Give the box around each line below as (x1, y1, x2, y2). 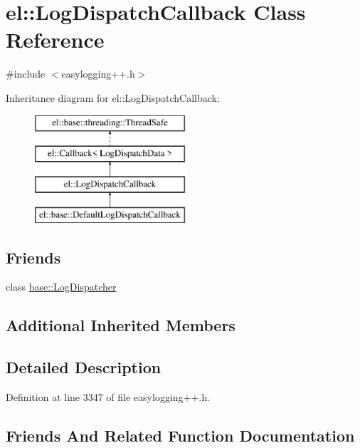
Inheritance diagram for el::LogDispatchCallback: (6, 90, 220, 105)
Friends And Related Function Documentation (6, 424, 355, 447)
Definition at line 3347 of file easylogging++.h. (6, 390, 210, 405)
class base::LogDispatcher (6, 279, 117, 294)
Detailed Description (6, 356, 162, 378)
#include (6, 66, 46, 81)
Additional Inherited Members (6, 314, 235, 336)
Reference (6, 25, 105, 54)
